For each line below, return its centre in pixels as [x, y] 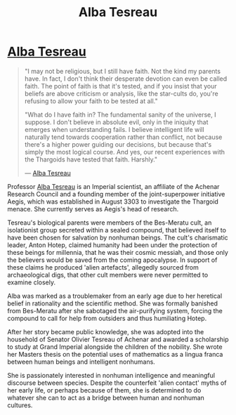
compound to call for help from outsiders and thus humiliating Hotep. [107, 318]
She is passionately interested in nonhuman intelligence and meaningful [111, 375]
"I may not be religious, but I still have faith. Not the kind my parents [123, 71]
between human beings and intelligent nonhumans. [81, 362]
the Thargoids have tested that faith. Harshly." [91, 159]
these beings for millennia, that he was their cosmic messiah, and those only [118, 252]
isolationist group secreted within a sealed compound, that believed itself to [117, 230]
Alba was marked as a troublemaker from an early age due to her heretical [115, 296]
